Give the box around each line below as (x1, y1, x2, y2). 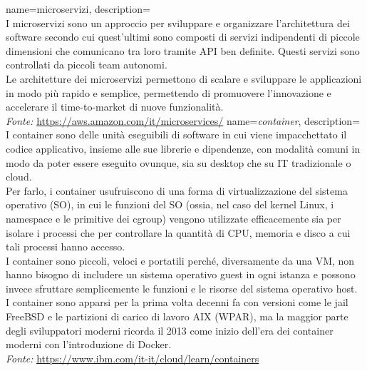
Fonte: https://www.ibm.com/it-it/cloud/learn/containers (6, 350, 259, 365)
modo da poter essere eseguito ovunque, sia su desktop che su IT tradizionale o (6, 155, 351, 170)
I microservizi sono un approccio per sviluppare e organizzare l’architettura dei (6, 15, 350, 30)
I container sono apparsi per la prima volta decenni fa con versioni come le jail (6, 295, 348, 310)
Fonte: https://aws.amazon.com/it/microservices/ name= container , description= (6, 113, 361, 128)
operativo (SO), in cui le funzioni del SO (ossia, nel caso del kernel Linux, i (6, 197, 334, 212)
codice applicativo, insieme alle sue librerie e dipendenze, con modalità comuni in (6, 141, 361, 156)
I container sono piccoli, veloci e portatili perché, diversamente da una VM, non (6, 253, 355, 268)
